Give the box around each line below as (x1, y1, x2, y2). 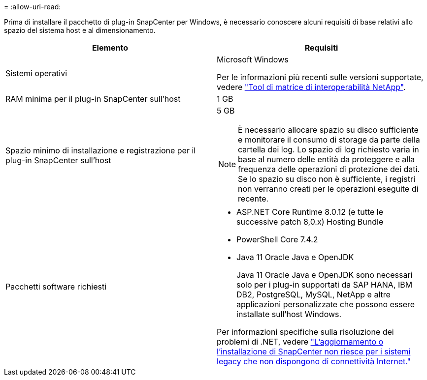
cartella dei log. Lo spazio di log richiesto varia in (238, 145, 419, 154)
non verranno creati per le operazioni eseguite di (238, 184, 419, 194)
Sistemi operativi (5, 68, 67, 78)
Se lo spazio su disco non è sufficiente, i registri (238, 174, 416, 184)
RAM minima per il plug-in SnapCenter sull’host (5, 94, 181, 104)
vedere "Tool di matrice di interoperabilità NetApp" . (217, 82, 406, 92)
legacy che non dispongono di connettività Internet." (217, 356, 411, 366)
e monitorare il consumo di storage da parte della (238, 135, 420, 145)
